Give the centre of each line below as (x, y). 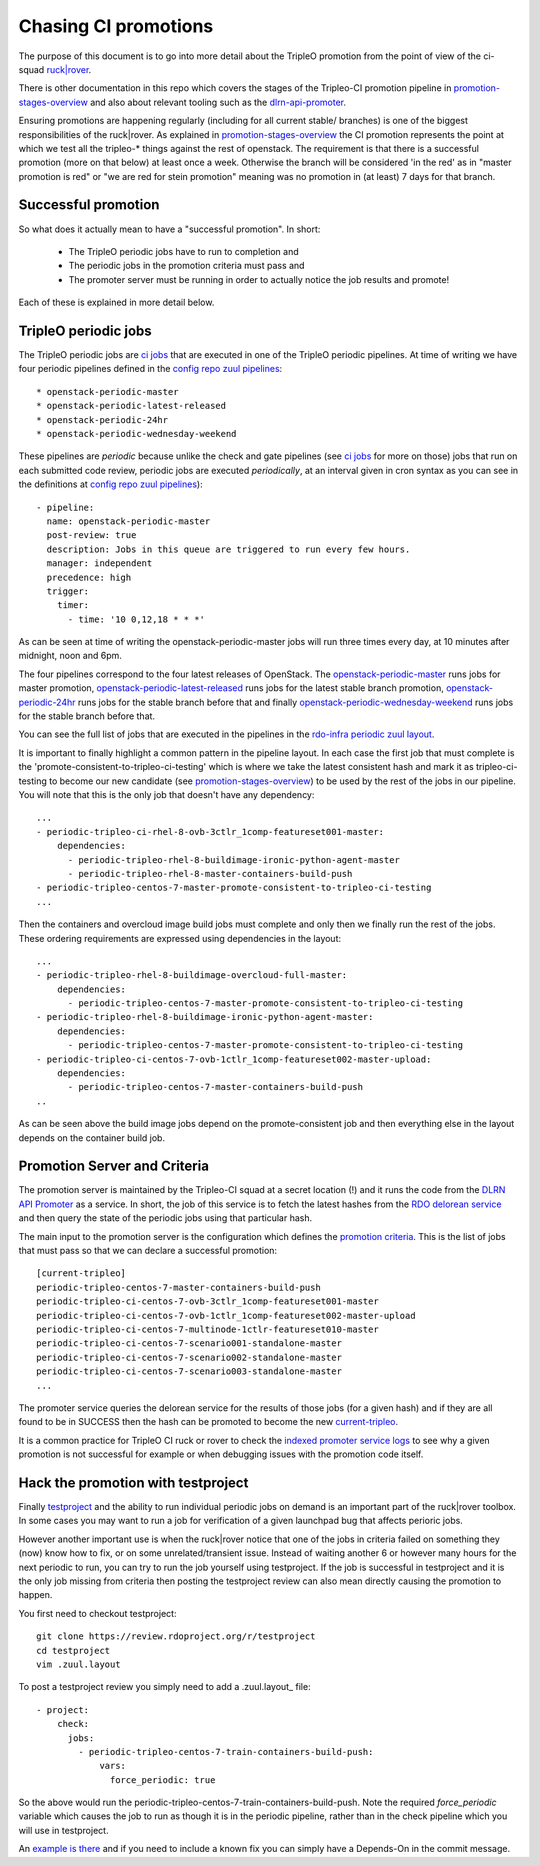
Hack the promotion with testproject (133, 1482)
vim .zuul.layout (78, 1664)
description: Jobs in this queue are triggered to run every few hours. (228, 549)
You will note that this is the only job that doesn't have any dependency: (166, 794)
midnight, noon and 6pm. (70, 656)
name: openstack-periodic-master (128, 521)
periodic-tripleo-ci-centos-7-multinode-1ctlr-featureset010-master (207, 1329)
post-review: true (91, 535)
